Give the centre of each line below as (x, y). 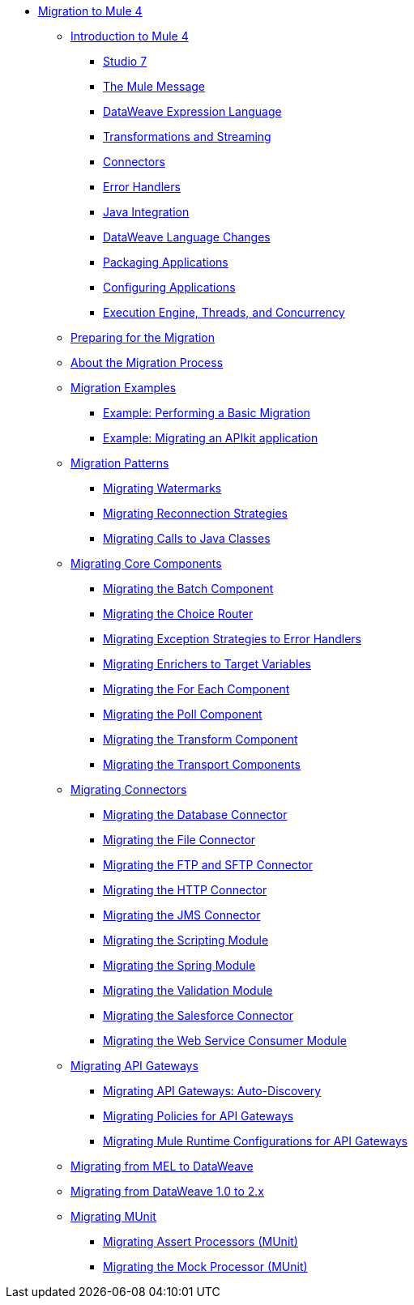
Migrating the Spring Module (179, 965)
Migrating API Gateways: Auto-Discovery (212, 1091)
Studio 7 (125, 61)
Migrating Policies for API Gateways (198, 1116)
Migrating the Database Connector (195, 815)
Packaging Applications (166, 262)
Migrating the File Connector (179, 840)
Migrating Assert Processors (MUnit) (201, 1241)
